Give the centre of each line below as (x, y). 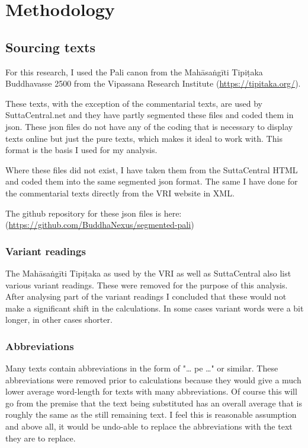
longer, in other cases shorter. (59, 320)
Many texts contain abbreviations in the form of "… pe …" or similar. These (142, 368)
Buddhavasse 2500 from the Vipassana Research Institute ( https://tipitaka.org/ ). (153, 83)
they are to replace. (41, 438)
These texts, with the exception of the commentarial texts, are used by (134, 103)
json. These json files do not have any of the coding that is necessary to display (149, 126)
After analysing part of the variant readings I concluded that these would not (146, 296)
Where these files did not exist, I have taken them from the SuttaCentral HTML (152, 169)
